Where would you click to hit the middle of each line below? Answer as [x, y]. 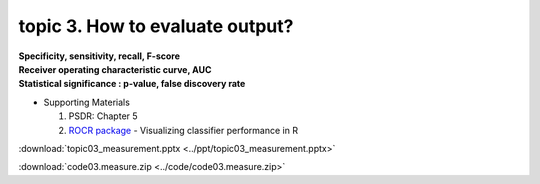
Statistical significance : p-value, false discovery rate [132, 84]
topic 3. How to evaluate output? [156, 26]
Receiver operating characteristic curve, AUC [115, 69]
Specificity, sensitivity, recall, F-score [99, 56]
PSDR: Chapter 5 [103, 116]
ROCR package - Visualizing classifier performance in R [183, 130]
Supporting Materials [86, 102]
